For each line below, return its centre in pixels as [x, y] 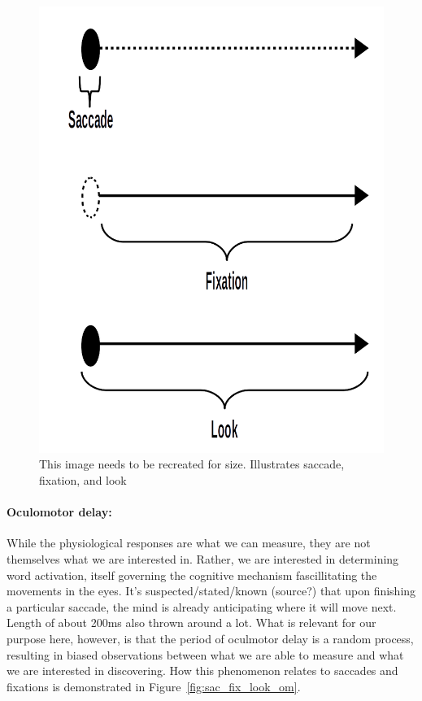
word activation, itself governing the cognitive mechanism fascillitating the [192, 575]
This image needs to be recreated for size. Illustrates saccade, [192, 464]
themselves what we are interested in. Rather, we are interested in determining [203, 559]
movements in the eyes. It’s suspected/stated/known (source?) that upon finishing [211, 591]
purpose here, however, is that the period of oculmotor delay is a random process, [210, 639]
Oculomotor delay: [59, 512]
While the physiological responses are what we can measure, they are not [189, 543]
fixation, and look [83, 480]
